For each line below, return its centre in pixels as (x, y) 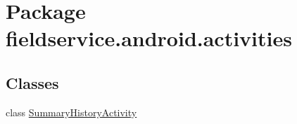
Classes (32, 82)
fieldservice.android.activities (149, 38)
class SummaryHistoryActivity (71, 112)
